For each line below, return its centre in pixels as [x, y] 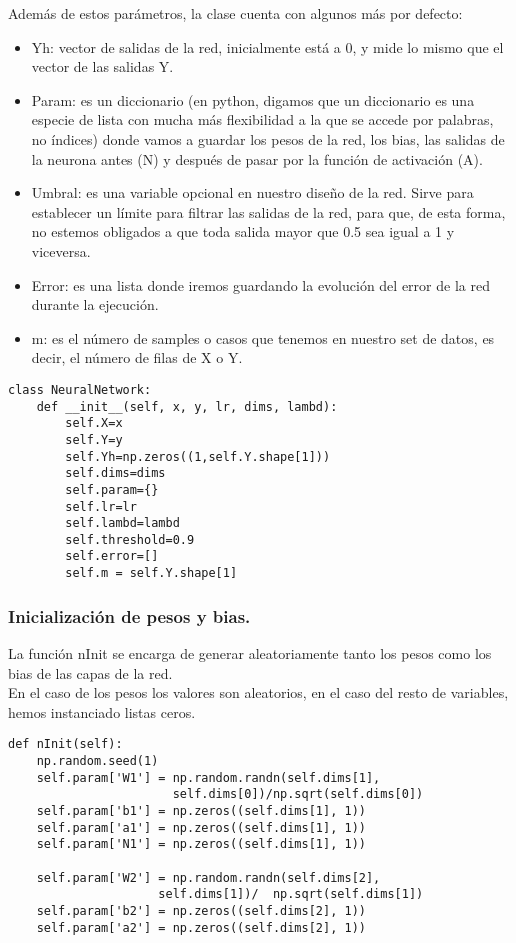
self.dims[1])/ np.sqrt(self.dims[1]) [291, 894]
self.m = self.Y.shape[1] [151, 573]
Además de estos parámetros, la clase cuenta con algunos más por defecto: [235, 13]
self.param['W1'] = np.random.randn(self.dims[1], [208, 777]
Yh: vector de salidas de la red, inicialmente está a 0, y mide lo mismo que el [267, 46]
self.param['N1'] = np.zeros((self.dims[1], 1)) [201, 844]
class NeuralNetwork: [80, 389]
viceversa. [61, 250]
